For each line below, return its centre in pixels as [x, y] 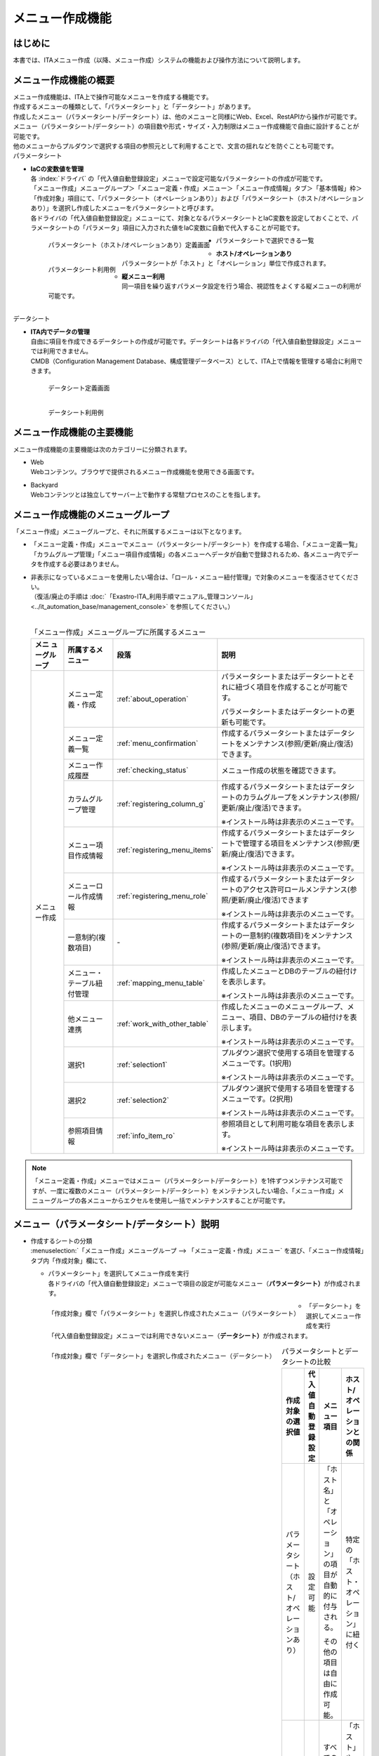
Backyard [44, 485]
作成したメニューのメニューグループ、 [284, 1007]
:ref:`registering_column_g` [161, 804]
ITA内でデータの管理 [60, 332]
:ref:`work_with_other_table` [163, 1023]
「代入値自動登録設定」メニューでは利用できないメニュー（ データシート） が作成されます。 [180, 1335]
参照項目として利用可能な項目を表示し [285, 1124]
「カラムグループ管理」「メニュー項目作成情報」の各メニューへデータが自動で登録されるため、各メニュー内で [188, 554]
